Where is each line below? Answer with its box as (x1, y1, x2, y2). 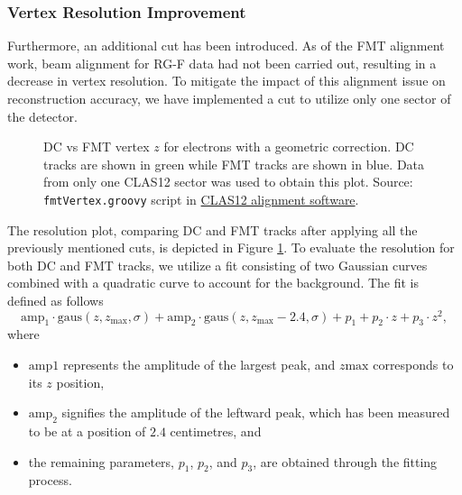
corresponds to (373, 355, 454, 374)
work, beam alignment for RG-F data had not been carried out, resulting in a (7, 53, 437, 72)
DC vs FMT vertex (43, 137, 150, 156)
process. (28, 471, 72, 490)
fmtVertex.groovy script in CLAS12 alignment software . (43, 189, 359, 208)
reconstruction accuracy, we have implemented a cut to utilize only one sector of (7, 89, 451, 107)
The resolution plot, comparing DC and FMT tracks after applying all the (7, 220, 418, 239)
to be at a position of (28, 422, 146, 441)
